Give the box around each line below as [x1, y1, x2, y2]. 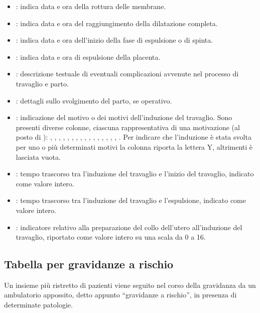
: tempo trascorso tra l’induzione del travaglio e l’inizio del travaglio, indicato [16, 168, 254, 179]
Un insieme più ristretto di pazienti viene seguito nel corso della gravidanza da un [4, 279, 256, 290]
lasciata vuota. [16, 151, 61, 162]
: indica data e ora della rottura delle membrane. [16, 1, 166, 11]
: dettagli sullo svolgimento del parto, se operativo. [16, 95, 172, 106]
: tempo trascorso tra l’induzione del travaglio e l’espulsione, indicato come [16, 195, 246, 205]
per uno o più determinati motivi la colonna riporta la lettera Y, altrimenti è [16, 141, 253, 152]
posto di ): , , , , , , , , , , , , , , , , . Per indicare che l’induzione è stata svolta [16, 132, 251, 142]
